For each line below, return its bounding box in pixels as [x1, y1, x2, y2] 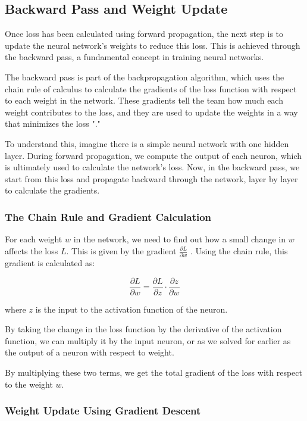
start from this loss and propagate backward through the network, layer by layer [5, 172, 298, 185]
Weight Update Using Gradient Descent [5, 403, 201, 418]
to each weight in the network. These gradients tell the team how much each [5, 94, 283, 107]
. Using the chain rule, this [190, 244, 288, 257]
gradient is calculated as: [5, 257, 95, 269]
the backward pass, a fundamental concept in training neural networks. [5, 51, 264, 63]
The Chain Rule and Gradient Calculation [5, 209, 212, 224]
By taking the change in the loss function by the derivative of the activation [5, 323, 282, 335]
